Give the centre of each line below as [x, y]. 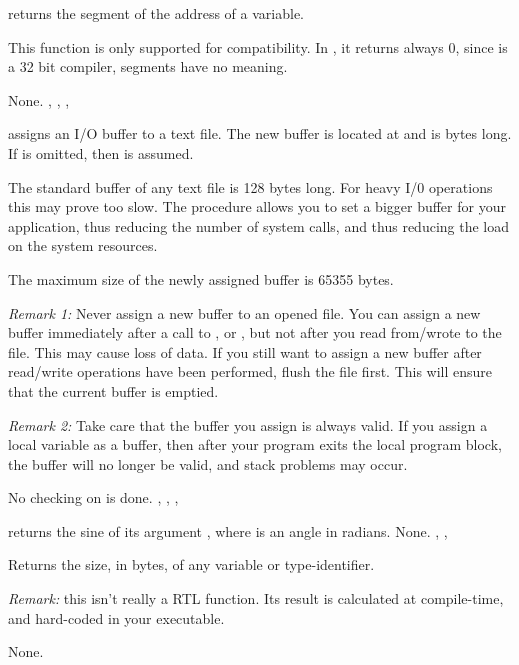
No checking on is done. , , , [93, 497]
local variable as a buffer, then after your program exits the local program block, [255, 444]
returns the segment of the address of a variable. [156, 13]
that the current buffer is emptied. [113, 390]
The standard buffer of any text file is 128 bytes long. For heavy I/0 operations [250, 186]
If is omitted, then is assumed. [101, 152]
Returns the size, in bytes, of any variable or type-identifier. [191, 564]
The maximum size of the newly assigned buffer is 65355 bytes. [201, 278]
